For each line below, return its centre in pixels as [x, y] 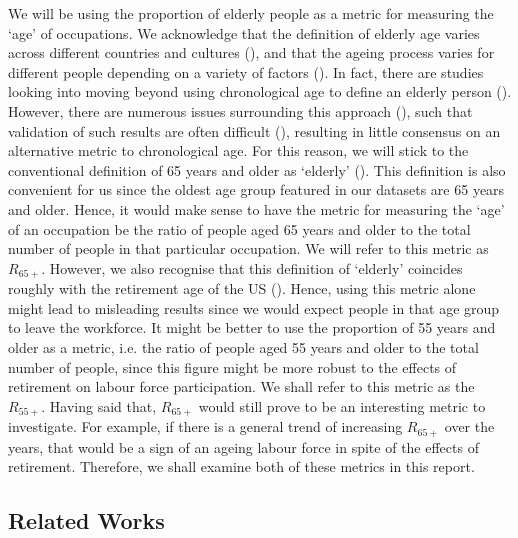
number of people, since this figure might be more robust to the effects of [232, 366]
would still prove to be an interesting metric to [342, 405]
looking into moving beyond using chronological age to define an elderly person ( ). [260, 91]
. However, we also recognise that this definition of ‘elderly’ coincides [252, 267]
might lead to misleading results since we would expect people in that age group [254, 307]
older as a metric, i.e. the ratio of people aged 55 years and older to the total [243, 346]
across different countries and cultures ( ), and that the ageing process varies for [251, 52]
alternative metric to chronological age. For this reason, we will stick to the [238, 150]
